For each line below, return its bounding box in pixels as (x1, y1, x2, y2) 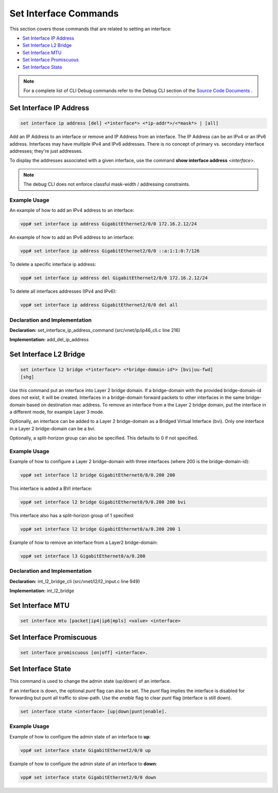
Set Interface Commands (9, 8, 119, 19)
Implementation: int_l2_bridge (9, 588, 75, 594)
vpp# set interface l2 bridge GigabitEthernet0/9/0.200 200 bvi (20, 499, 186, 505)
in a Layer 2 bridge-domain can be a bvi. (9, 425, 96, 432)
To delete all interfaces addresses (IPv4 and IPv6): (9, 288, 117, 294)
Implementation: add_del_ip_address (9, 337, 89, 343)
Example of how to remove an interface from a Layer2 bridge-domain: (9, 539, 158, 545)
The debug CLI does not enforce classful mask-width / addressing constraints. (23, 181, 190, 187)
